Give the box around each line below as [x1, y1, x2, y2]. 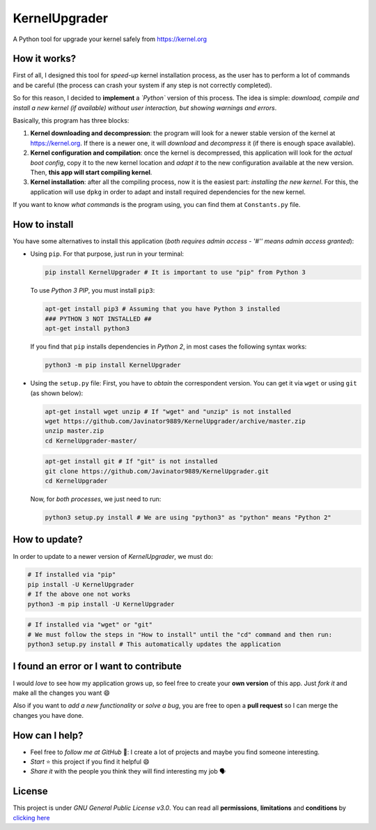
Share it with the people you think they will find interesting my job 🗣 [30, 767, 226, 776]
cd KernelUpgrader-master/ [45, 436, 137, 445]
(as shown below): [30, 389, 84, 397]
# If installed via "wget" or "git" [27, 621, 153, 629]
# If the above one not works [27, 590, 131, 599]
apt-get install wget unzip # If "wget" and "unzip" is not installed [45, 408, 292, 415]
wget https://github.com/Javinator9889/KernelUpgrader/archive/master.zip [45, 417, 306, 425]
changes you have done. [13, 711, 84, 719]
